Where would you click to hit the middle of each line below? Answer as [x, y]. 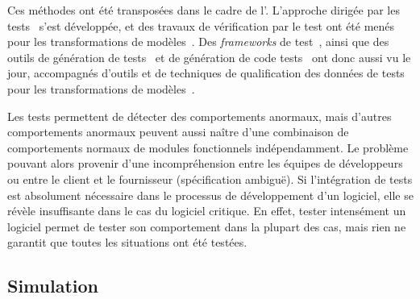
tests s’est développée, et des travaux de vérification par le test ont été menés [201, 25]
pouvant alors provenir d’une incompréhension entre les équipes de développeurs [205, 163]
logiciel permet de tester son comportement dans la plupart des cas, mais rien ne [207, 226]
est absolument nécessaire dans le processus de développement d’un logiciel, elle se [210, 195]
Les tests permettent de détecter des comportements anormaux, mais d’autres [200, 116]
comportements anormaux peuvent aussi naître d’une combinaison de [178, 132]
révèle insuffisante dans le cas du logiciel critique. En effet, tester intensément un [207, 211]
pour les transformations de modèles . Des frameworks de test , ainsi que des [198, 42]
